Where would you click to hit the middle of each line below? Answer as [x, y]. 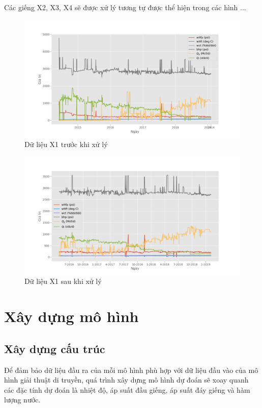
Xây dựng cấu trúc [55, 348]
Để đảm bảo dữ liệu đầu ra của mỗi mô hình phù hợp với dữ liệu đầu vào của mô [131, 370]
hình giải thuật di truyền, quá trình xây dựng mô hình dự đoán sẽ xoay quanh [126, 380]
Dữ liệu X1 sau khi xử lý [63, 281]
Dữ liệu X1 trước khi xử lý [66, 144]
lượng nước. [22, 400]
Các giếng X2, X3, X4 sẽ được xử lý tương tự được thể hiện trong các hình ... [125, 7]
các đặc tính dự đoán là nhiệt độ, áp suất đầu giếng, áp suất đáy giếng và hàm [127, 389]
